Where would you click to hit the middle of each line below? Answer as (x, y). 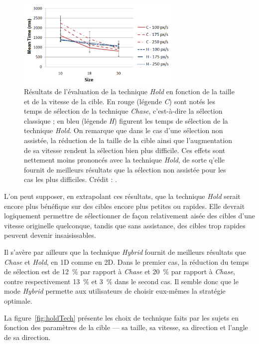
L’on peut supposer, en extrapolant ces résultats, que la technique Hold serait (122, 196)
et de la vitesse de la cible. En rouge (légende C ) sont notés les (120, 101)
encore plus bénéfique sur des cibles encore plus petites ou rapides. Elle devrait (125, 206)
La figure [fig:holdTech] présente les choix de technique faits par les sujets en (121, 317)
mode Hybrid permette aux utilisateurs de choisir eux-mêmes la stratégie (115, 291)
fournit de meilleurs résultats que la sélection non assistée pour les (125, 169)
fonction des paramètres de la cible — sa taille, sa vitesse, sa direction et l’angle (126, 327)
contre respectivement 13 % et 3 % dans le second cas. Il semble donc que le (121, 281)
